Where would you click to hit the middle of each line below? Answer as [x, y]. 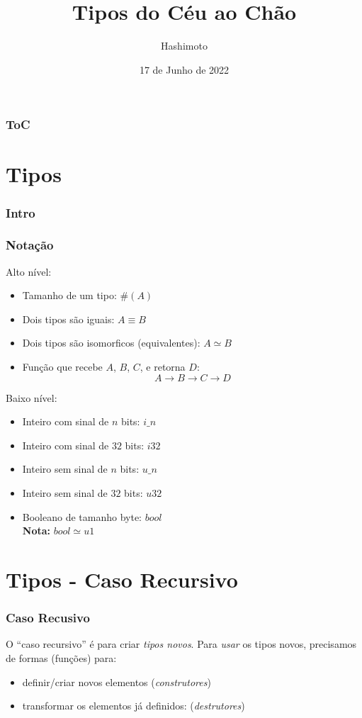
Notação [30, 245]
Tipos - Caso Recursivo [122, 579]
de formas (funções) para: [61, 657]
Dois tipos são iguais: [68, 319]
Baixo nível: [32, 397]
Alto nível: [29, 271]
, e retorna [163, 367]
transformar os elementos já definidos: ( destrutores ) [134, 706]
